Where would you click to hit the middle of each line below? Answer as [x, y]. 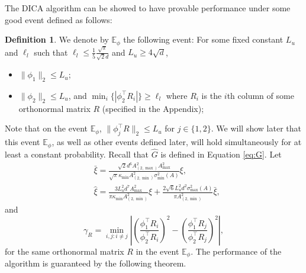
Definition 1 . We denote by [57, 39]
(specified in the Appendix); [153, 108]
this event [22, 142]
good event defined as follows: [59, 19]
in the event [157, 251]
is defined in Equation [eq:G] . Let [221, 154]
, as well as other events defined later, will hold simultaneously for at [177, 142]
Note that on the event [46, 128]
